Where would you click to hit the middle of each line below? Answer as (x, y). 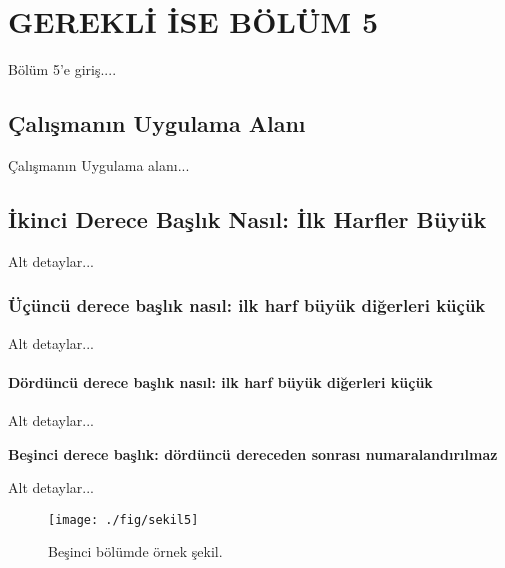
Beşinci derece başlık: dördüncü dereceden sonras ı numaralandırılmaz (253, 453)
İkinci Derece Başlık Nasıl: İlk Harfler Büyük (247, 218)
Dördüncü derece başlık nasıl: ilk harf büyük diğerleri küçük (220, 381)
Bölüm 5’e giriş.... (62, 69)
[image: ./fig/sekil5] (123, 519)
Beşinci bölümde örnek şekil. (135, 551)
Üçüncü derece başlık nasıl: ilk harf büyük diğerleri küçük (247, 305)
